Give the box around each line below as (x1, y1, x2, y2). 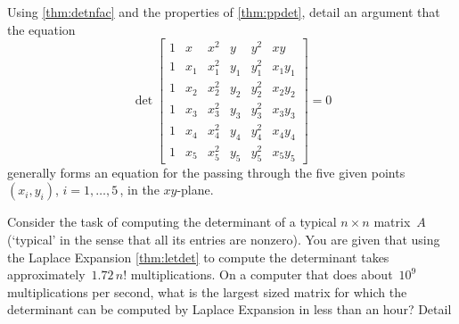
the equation (7, 20, 76, 38)
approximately (7, 265, 86, 284)
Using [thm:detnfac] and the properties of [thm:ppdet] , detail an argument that (7, 3, 440, 21)
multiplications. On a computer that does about (130, 265, 393, 284)
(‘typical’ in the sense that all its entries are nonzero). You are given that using (7, 230, 440, 249)
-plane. (176, 180, 214, 199)
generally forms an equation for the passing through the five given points (7, 162, 406, 181)
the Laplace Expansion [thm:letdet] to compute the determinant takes (7, 247, 389, 266)
